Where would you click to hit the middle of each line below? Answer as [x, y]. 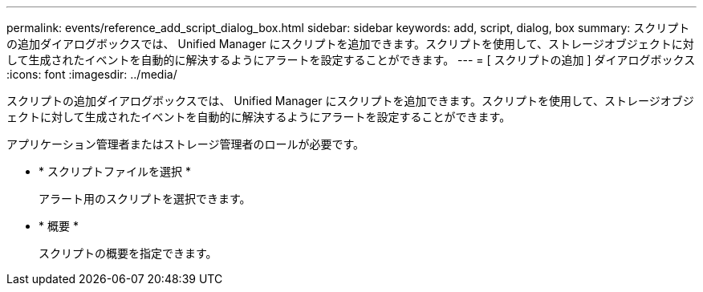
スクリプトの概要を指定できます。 [128, 253]
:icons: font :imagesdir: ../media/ [92, 74]
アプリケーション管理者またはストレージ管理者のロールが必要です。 [186, 144]
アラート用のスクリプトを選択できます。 [145, 199]
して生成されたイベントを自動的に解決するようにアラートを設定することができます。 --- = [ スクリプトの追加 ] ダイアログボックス [351, 60]
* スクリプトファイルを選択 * [115, 171]
